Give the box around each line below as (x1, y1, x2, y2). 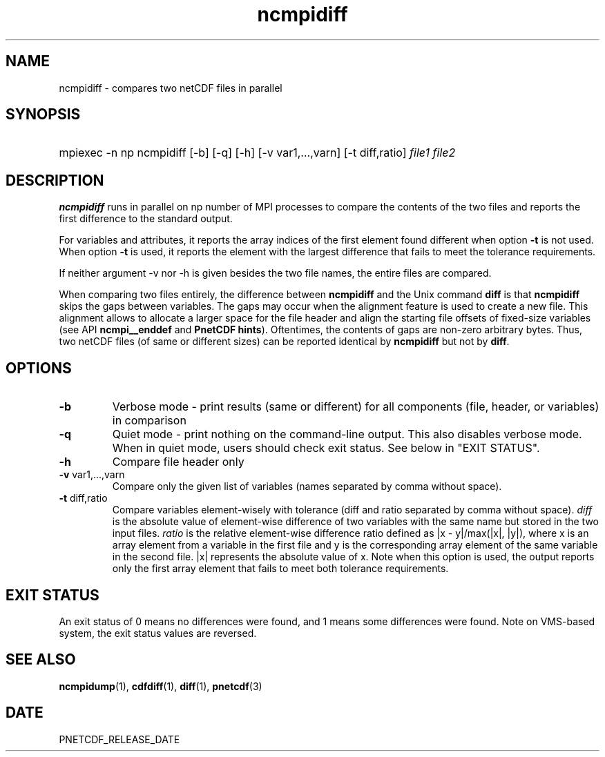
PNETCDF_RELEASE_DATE (59, 733, 180, 745)
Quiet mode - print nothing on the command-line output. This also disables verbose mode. (112, 427, 582, 442)
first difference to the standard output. (59, 213, 233, 225)
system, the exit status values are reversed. (59, 627, 257, 639)
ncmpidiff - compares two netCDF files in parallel (59, 81, 282, 94)
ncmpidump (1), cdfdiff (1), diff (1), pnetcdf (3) (59, 680, 262, 692)
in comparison (112, 413, 186, 428)
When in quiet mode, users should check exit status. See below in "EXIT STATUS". (112, 441, 540, 455)
